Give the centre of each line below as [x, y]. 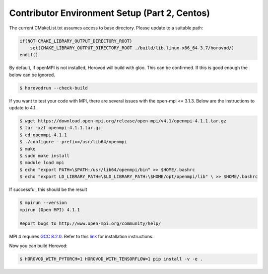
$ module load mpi [42, 163]
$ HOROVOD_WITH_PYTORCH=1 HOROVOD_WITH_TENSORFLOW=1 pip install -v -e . [111, 259]
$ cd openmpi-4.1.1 [43, 135]
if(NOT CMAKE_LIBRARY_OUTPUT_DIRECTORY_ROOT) [76, 41]
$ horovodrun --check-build [54, 88]
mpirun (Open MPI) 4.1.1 [50, 210]
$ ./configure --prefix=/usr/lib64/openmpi [73, 142]
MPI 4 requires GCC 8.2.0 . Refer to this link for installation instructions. [81, 237]
